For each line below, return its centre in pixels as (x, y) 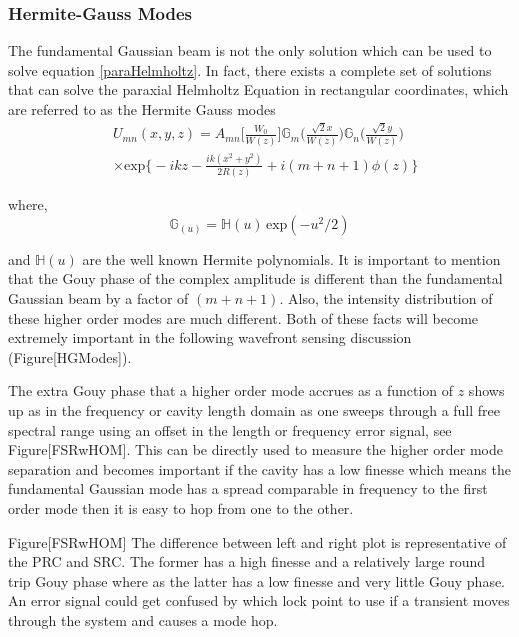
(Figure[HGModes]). (70, 356)
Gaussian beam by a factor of (98, 298)
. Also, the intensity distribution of (386, 298)
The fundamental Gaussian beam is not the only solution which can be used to (250, 50)
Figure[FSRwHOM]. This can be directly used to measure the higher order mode (255, 449)
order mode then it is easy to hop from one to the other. (181, 508)
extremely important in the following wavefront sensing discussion (210, 337)
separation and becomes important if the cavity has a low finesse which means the (259, 468)
